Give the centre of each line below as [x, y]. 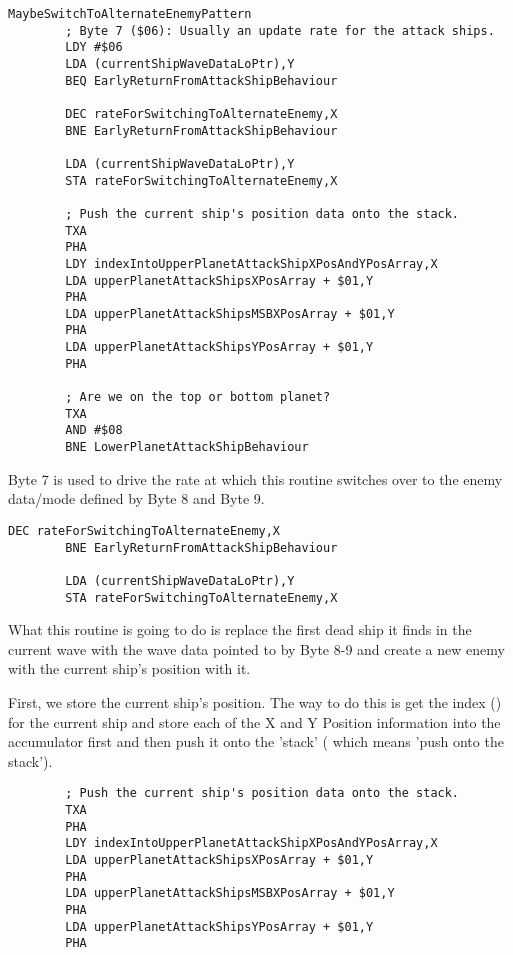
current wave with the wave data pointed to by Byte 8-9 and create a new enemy [256, 648]
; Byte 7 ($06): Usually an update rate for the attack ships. [280, 30]
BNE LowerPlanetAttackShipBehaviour [187, 447]
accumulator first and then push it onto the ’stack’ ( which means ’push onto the [256, 741]
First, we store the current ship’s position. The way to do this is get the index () [255, 701]
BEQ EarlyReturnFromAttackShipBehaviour [201, 80]
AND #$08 [94, 430]
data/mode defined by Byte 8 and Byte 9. [136, 498]
